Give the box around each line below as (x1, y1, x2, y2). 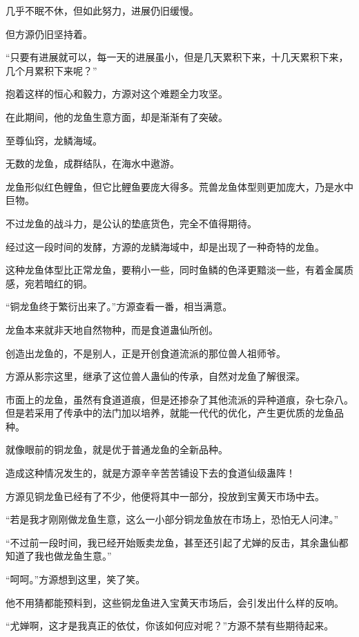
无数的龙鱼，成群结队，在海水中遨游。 (6, 156, 179, 171)
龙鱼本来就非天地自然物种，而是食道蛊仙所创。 (6, 322, 218, 336)
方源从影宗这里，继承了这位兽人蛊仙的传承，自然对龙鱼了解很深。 (6, 369, 305, 383)
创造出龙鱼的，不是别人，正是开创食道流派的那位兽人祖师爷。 (6, 345, 286, 360)
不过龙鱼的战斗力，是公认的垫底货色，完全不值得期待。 (6, 216, 257, 230)
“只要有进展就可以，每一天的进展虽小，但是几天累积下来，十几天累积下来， (6, 50, 349, 64)
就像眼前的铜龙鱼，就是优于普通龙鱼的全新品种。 (6, 442, 228, 457)
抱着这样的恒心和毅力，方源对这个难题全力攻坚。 (6, 86, 228, 101)
